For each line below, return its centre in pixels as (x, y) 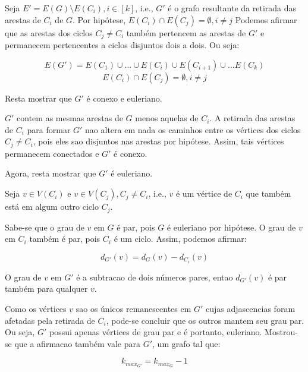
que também (268, 193)
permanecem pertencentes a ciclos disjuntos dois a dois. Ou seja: (122, 45)
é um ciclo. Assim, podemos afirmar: (180, 239)
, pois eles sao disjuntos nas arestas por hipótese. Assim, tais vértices (158, 141)
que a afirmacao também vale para (78, 343)
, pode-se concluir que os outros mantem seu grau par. (205, 320)
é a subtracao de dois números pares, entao (155, 277)
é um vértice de (204, 193)
